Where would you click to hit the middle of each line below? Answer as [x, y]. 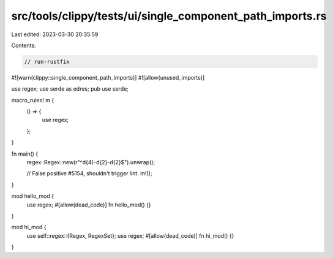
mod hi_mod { [29, 227]
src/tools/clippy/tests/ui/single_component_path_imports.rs [169, 16]
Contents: [24, 45]
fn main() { [25, 154]
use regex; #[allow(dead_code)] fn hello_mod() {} [89, 205]
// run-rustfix [47, 62]
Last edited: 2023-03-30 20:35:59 [55, 34]
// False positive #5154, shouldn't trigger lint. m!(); [89, 173]
